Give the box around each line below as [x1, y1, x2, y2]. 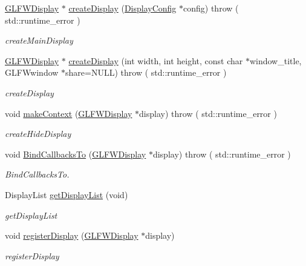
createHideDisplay [5, 127, 71, 140]
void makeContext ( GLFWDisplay [5, 107, 132, 119]
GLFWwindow [5, 66, 59, 79]
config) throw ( [183, 2, 239, 14]
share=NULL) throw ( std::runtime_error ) [65, 66, 227, 79]
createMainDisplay [5, 34, 73, 47]
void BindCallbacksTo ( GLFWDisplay [5, 147, 146, 160]
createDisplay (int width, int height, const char [68, 54, 243, 67]
